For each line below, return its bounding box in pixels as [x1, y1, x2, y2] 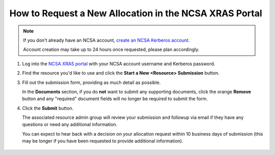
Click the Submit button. [22, 105, 74, 111]
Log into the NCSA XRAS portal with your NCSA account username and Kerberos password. [22, 60, 215, 67]
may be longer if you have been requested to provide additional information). [22, 138, 183, 144]
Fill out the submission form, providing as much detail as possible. [22, 79, 161, 85]
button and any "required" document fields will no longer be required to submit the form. [22, 96, 208, 102]
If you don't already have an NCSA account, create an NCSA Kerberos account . [23, 37, 190, 43]
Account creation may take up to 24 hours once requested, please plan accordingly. [23, 46, 200, 53]
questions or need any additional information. [22, 121, 118, 128]
